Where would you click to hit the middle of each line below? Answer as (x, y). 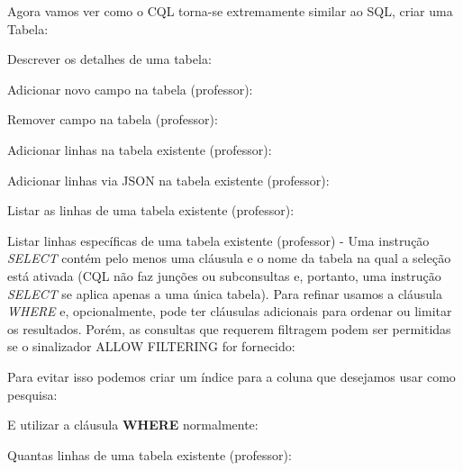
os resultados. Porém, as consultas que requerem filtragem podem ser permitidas (229, 328)
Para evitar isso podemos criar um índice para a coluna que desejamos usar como (231, 376)
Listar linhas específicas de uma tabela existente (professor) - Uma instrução (218, 240)
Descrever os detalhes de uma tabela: (109, 59)
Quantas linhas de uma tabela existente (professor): (150, 454)
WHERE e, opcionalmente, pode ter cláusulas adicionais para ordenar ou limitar (230, 311)
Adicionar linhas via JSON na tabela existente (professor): (168, 180)
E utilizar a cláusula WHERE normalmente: (133, 425)
